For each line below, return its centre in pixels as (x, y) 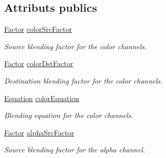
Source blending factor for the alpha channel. (75, 150)
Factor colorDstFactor (39, 63)
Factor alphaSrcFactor (39, 132)
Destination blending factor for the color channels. (84, 80)
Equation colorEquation (42, 98)
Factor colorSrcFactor (38, 29)
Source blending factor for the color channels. (76, 46)
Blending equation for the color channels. (69, 115)
